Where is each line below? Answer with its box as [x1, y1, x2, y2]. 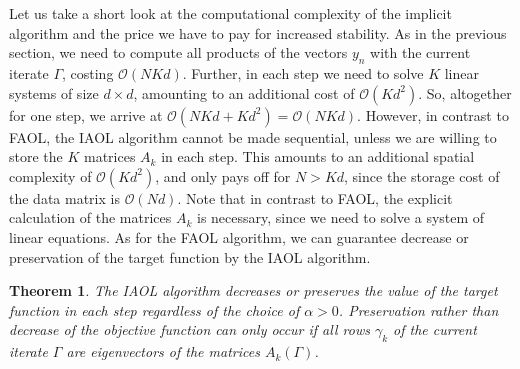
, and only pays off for [155, 165, 291, 186]
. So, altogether [418, 82, 512, 103]
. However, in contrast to [357, 104, 509, 125]
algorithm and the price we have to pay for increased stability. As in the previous [9, 22, 507, 43]
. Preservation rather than [338, 299, 499, 320]
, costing [62, 62, 114, 83]
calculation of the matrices [9, 207, 172, 228]
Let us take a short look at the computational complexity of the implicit [9, 3, 452, 23]
